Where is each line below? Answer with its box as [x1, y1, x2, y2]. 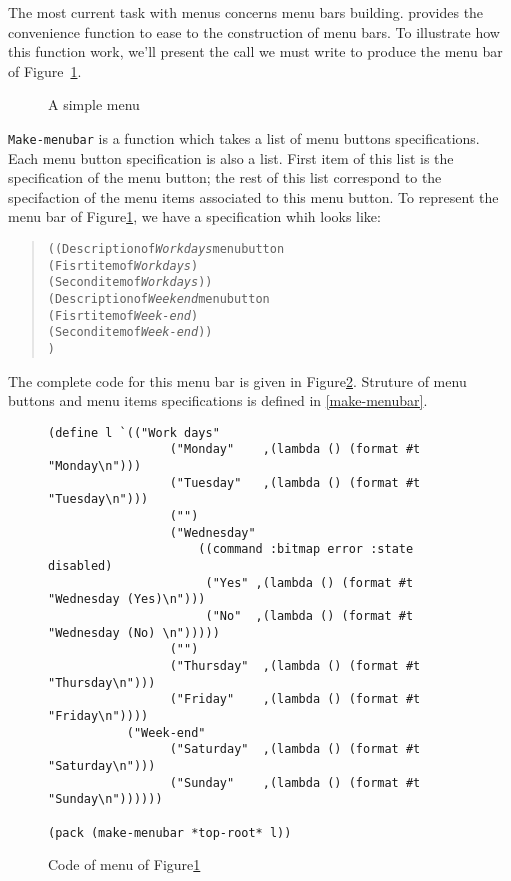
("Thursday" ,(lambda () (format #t [169, 658, 421, 673]
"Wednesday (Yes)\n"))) [48, 592, 206, 607]
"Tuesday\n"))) [48, 492, 149, 507]
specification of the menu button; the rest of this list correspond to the [8, 167, 442, 188]
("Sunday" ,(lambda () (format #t [169, 775, 421, 790]
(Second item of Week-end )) [47, 325, 213, 340]
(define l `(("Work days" [48, 425, 220, 440]
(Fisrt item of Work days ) [47, 258, 199, 273]
